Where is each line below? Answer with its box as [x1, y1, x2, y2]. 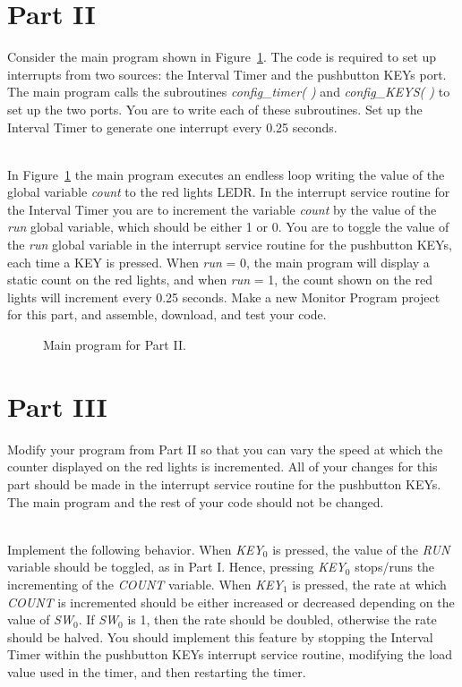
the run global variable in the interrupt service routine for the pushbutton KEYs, [7, 235, 452, 254]
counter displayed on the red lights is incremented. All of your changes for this [7, 457, 438, 476]
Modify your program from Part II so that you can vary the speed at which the [7, 439, 443, 458]
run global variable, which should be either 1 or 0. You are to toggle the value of [7, 217, 449, 236]
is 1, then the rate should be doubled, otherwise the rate [127, 610, 437, 629]
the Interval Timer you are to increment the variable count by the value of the [7, 199, 437, 218]
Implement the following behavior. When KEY [7, 539, 263, 558]
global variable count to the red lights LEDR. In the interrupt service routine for [7, 182, 450, 201]
